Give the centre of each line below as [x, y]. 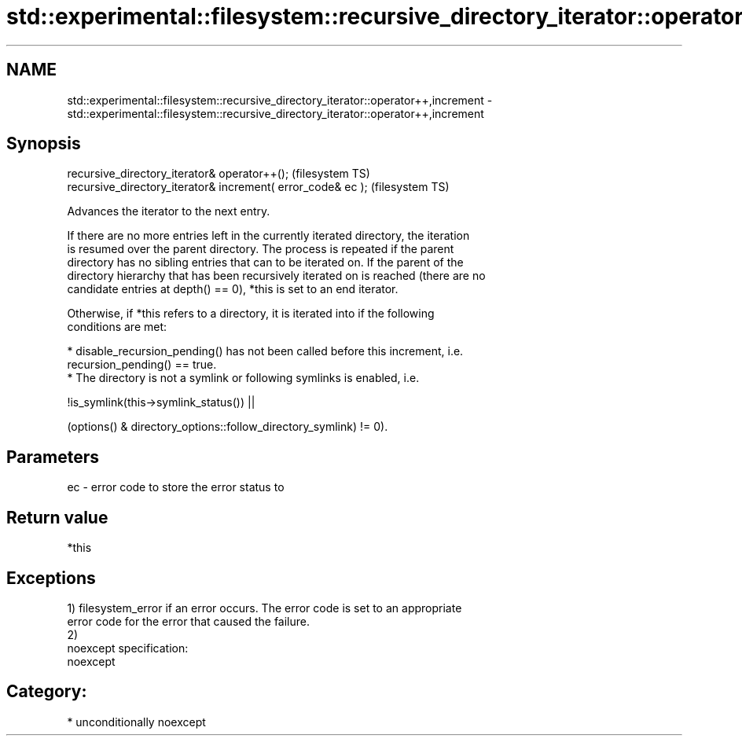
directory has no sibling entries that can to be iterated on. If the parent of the [265, 263]
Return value [57, 517]
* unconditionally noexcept [136, 722]
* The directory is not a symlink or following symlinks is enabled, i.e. [243, 378]
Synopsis [44, 144]
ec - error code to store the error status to [176, 487]
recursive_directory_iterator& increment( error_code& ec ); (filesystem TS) [258, 187]
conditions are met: [117, 327]
